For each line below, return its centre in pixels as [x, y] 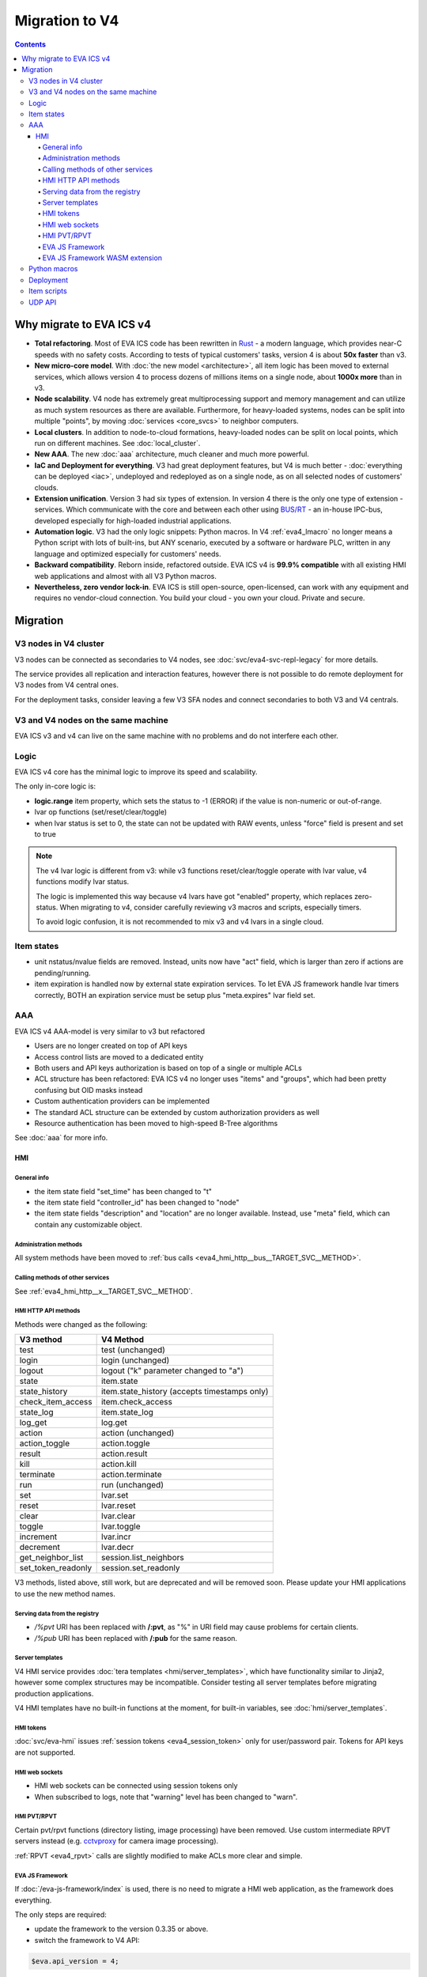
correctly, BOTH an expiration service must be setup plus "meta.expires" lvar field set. [175, 995]
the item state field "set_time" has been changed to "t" [123, 1191]
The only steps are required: [60, 1915]
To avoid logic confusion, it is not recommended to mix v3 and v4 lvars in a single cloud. [180, 922]
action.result [124, 1453]
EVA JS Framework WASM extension [102, 258]
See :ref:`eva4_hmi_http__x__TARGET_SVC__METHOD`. [104, 1291]
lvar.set [115, 1495]
